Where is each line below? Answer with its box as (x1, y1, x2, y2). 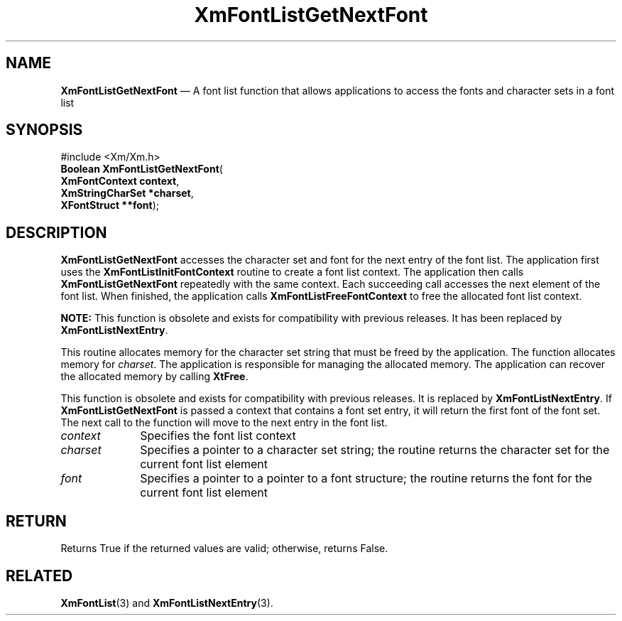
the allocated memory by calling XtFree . (60, 370, 249, 383)
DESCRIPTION (6, 223, 107, 242)
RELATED (6, 566, 73, 585)
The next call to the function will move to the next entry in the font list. (60, 416, 388, 429)
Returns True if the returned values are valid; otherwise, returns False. (60, 542, 388, 555)
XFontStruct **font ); (60, 199, 160, 212)
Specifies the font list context (140, 428, 296, 443)
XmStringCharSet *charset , (60, 187, 194, 200)
